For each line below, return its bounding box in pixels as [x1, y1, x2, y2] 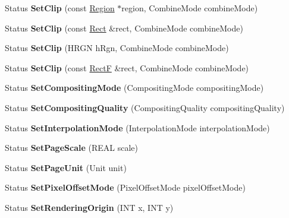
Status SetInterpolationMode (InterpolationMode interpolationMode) [5, 121, 270, 134]
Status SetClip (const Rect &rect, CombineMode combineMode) [5, 21, 243, 34]
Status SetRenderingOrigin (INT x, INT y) [5, 201, 174, 213]
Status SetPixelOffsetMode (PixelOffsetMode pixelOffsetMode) [5, 181, 246, 194]
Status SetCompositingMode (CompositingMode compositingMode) [5, 81, 264, 94]
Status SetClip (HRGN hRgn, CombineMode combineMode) [5, 42, 229, 54]
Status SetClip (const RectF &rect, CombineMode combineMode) [5, 61, 249, 74]
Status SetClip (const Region [5, 2, 115, 14]
